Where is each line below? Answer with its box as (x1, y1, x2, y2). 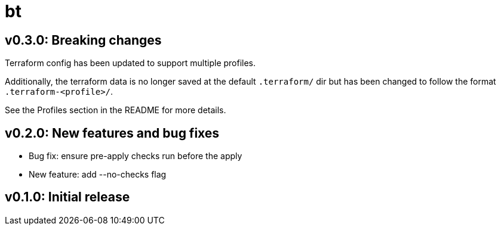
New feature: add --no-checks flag (29, 169, 167, 180)
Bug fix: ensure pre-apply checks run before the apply (29, 151, 242, 161)
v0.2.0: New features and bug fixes (5, 125, 220, 141)
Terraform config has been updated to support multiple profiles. (5, 58, 256, 69)
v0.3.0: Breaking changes (5, 32, 162, 48)
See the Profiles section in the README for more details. (5, 105, 226, 116)
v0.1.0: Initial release (5, 189, 130, 205)
